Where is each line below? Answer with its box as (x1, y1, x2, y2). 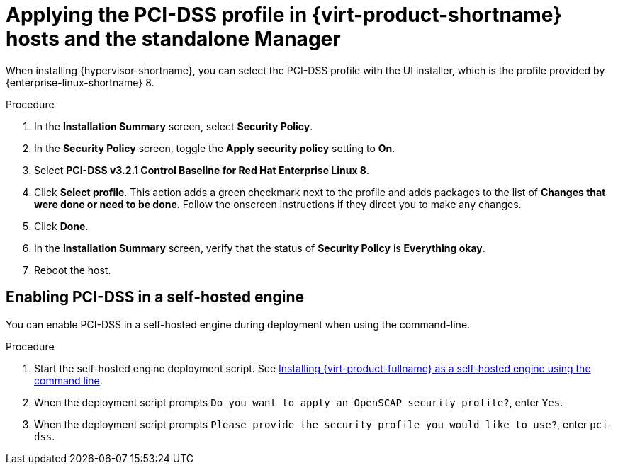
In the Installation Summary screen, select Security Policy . (34, 120, 313, 132)
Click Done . (34, 219, 89, 232)
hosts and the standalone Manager (6, 27, 341, 51)
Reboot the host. (34, 263, 111, 276)
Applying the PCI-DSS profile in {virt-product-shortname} (6, 3, 563, 27)
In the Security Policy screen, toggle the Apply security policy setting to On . (34, 142, 395, 154)
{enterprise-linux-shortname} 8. (6, 76, 154, 88)
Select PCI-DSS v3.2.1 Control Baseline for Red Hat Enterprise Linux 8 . (34, 164, 370, 176)
